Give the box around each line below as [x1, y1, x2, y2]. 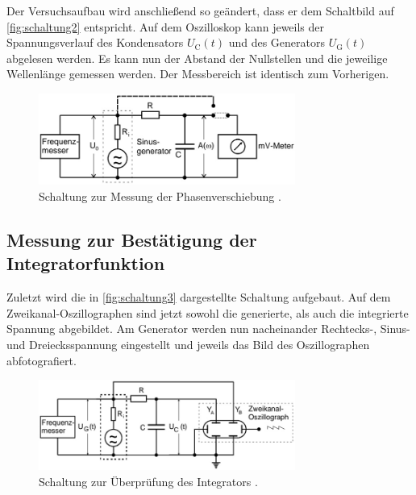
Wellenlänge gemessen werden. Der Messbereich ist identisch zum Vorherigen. [6, 65, 389, 82]
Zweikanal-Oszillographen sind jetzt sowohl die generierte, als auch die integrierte [6, 304, 409, 321]
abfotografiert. [6, 351, 77, 368]
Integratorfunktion [6, 251, 165, 276]
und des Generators [228, 34, 325, 51]
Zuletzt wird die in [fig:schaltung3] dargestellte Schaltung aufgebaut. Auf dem [6, 289, 391, 306]
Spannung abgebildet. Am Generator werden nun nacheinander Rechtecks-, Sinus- [6, 320, 410, 337]
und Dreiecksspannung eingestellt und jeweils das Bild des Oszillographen [6, 336, 370, 353]
